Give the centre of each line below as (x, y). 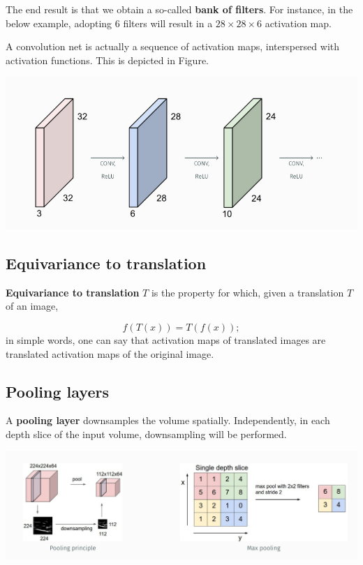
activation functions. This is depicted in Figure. (107, 60)
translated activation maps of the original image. (110, 353)
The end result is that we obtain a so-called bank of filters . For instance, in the (179, 9)
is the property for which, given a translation (247, 292)
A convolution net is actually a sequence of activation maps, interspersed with (173, 46)
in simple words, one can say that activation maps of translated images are (166, 339)
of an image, (32, 306)
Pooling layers (57, 391)
